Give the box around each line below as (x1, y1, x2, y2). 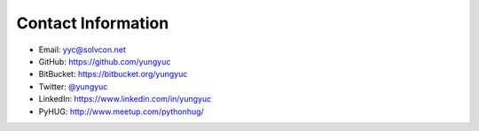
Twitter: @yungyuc (38, 81, 108, 92)
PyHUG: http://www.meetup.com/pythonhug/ (38, 106, 204, 117)
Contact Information (16, 13, 169, 33)
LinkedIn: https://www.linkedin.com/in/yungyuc (38, 94, 212, 104)
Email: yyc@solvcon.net (38, 44, 126, 55)
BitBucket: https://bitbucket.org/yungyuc (38, 69, 188, 80)
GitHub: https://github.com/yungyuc (38, 56, 171, 66)
